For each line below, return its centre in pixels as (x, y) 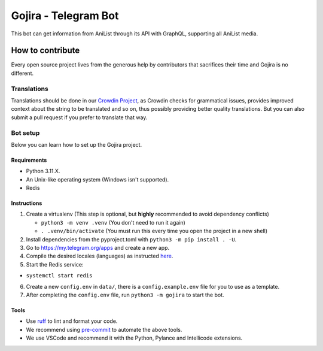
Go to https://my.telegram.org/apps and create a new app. (98, 248)
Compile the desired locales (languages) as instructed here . (100, 256)
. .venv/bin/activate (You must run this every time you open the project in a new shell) (154, 231)
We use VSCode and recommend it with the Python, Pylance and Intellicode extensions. (134, 338)
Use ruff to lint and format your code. (72, 321)
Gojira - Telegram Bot (65, 16)
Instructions (27, 203)
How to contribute (45, 51)
